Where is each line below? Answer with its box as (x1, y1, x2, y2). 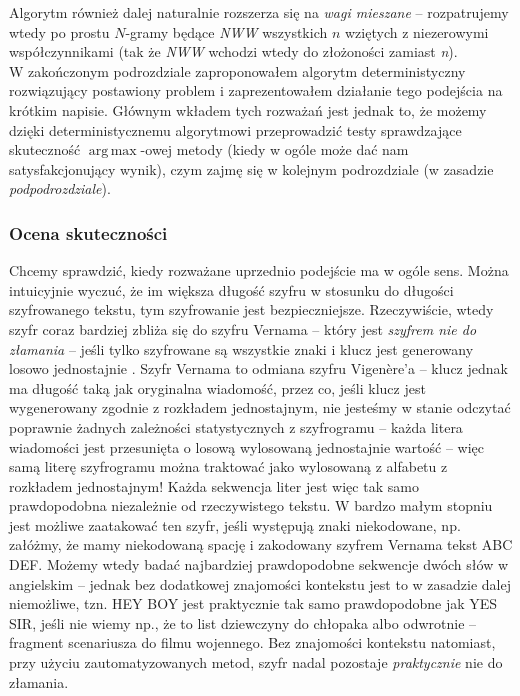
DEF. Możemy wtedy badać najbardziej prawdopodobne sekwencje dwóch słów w (9, 554, 509, 575)
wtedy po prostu (9, 21, 110, 42)
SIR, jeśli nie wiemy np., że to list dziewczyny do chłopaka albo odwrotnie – (9, 612, 477, 633)
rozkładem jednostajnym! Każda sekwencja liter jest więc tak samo (9, 475, 419, 496)
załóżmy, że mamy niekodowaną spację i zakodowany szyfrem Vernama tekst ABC (9, 534, 513, 555)
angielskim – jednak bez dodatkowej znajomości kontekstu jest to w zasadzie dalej (9, 573, 512, 594)
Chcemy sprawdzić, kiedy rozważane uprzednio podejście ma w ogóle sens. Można (9, 260, 509, 281)
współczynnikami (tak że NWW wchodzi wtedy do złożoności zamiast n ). (9, 41, 458, 62)
